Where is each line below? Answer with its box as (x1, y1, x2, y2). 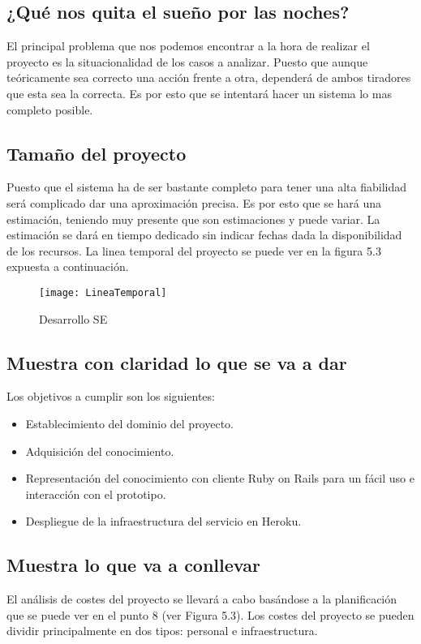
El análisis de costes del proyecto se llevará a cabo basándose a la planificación (6, 590, 397, 608)
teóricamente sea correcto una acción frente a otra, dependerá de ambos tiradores (6, 69, 411, 86)
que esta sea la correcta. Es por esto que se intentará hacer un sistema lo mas (6, 84, 392, 101)
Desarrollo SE (39, 310, 108, 327)
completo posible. (6, 101, 93, 118)
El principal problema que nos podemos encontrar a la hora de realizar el (6, 37, 370, 54)
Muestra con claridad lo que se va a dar (6, 350, 347, 375)
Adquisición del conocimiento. (25, 442, 174, 459)
